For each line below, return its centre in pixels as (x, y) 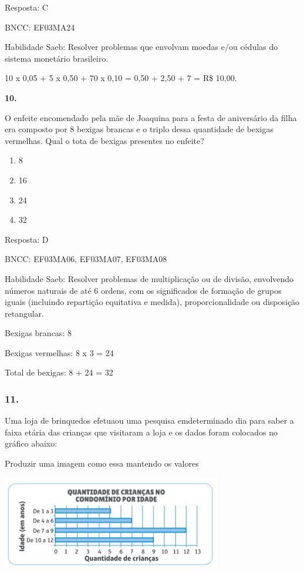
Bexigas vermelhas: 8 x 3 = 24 (59, 352)
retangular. (24, 313)
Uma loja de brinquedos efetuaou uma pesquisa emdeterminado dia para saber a (149, 420)
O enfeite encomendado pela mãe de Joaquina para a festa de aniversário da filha (151, 117)
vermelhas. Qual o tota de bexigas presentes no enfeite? (104, 140)
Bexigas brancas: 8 (38, 333)
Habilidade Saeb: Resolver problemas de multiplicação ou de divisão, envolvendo (149, 278)
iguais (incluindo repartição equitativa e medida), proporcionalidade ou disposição (152, 302)
